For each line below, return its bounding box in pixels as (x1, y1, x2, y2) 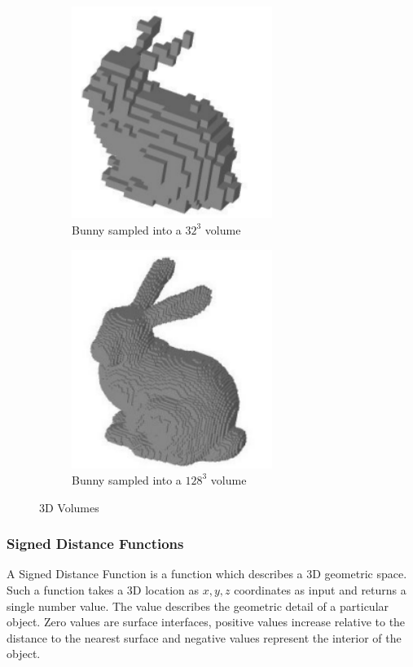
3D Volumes (39, 498, 99, 516)
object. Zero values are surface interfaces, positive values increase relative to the (7, 613, 406, 630)
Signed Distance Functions (7, 533, 184, 554)
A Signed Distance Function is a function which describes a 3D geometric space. (7, 565, 407, 582)
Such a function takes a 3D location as (7, 581, 200, 598)
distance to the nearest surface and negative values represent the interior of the (7, 629, 402, 646)
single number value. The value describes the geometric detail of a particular (7, 597, 389, 614)
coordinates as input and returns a (234, 581, 406, 598)
